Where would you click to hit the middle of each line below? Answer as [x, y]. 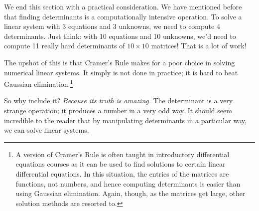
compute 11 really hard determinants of [65, 46]
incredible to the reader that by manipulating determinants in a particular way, [125, 120]
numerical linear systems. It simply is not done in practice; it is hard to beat [121, 72]
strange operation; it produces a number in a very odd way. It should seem [118, 110]
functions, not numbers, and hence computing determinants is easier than [128, 183]
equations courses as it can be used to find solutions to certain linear [121, 164]
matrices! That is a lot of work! [199, 46]
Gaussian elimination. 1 [39, 83]
